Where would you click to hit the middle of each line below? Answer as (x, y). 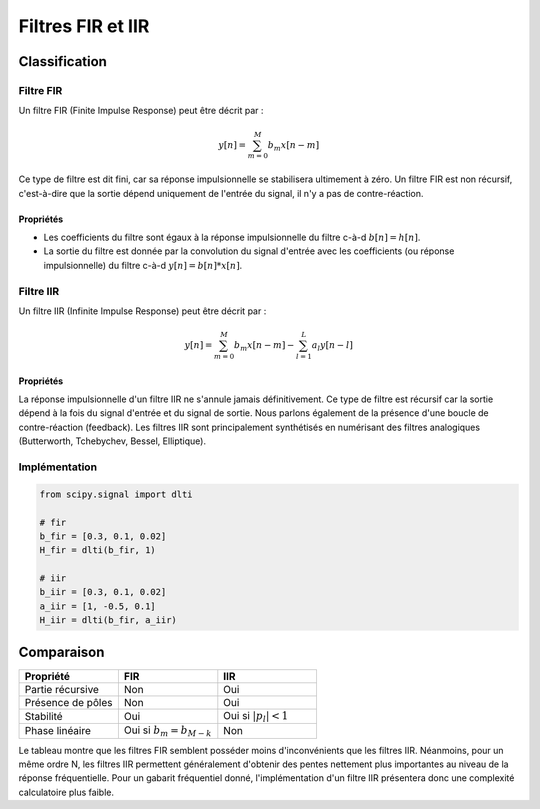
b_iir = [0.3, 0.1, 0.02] (103, 592)
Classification (62, 61)
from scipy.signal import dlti (116, 494)
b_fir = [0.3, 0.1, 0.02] (103, 536)
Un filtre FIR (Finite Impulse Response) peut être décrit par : (141, 111)
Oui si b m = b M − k (167, 731)
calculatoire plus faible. (66, 792)
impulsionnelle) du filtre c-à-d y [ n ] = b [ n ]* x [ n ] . (143, 265)
